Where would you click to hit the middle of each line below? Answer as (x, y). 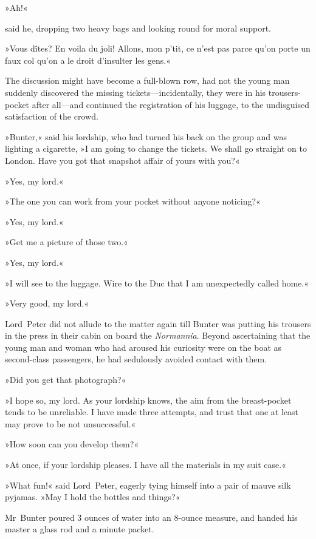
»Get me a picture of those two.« (67, 242)
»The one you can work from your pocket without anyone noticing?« (133, 201)
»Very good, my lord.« (47, 303)
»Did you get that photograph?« (66, 380)
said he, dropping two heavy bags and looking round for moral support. (138, 28)
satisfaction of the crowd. (52, 116)
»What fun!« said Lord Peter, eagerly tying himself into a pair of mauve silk (148, 485)
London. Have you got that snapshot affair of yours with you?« (122, 160)
